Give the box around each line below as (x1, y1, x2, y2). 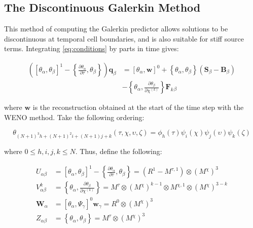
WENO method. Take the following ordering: (4, 111, 144, 122)
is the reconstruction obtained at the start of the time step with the (32, 102, 244, 112)
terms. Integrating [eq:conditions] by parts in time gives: (4, 43, 179, 54)
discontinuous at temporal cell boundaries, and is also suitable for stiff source (4, 33, 244, 44)
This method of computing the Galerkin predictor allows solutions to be (4, 23, 228, 34)
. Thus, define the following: (75, 145, 162, 156)
